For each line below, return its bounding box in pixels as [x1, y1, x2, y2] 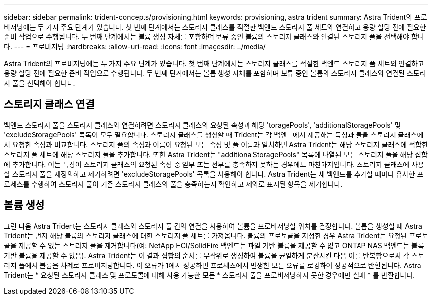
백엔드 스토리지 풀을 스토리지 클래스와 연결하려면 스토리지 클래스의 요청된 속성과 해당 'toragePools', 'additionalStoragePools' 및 [4, 120, 401, 129]
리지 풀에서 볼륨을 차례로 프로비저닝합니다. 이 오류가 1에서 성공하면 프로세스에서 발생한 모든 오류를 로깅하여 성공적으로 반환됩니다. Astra [4, 261, 421, 269]
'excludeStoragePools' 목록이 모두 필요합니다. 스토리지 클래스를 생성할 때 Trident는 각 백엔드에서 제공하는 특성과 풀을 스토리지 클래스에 [4, 130, 424, 139]
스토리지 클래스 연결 [4, 98, 95, 111]
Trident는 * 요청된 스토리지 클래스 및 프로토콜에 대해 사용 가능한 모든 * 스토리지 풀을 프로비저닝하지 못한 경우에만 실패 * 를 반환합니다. [4, 270, 415, 279]
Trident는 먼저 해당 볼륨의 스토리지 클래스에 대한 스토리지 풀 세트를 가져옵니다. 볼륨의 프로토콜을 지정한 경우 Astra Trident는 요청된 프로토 [4, 231, 428, 240]
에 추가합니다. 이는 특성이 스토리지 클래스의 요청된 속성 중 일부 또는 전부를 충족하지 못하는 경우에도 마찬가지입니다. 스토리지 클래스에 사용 [4, 160, 424, 168]
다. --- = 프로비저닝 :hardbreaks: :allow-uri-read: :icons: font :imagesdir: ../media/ [4, 42, 266, 51]
